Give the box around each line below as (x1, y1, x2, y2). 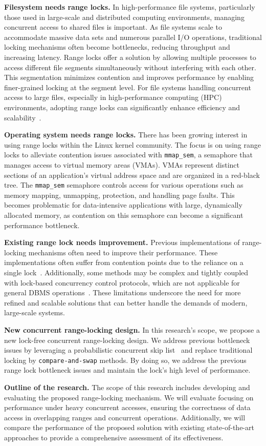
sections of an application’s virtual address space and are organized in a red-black (4, 169, 260, 180)
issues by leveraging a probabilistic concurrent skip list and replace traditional (4, 344, 253, 355)
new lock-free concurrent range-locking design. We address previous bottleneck (4, 334, 250, 345)
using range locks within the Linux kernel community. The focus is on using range (4, 139, 261, 150)
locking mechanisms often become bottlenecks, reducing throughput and (4, 42, 230, 52)
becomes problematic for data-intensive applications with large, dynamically (4, 199, 242, 210)
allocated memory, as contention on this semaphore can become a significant (4, 210, 243, 220)
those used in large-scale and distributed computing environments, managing (4, 11, 245, 22)
